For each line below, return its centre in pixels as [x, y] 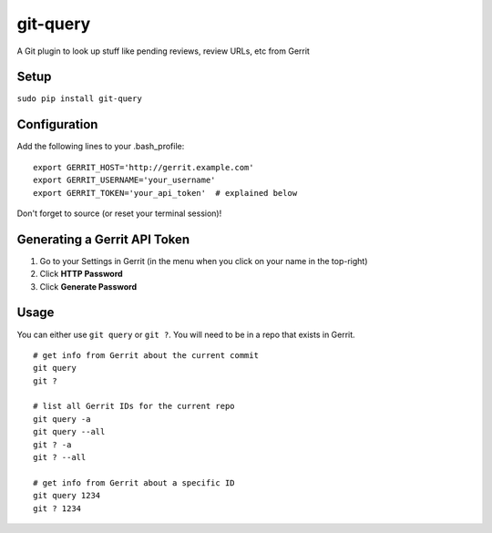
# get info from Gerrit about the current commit [146, 355]
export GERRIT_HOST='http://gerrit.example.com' [143, 167]
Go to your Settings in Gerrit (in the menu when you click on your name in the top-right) [204, 261]
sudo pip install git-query [80, 99]
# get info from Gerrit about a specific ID [134, 482]
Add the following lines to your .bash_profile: [101, 147]
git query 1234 [67, 496]
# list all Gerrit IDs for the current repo [134, 406]
